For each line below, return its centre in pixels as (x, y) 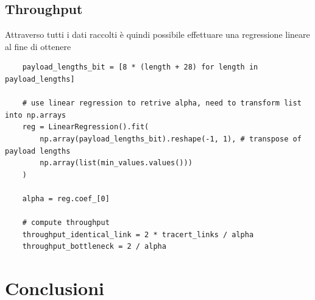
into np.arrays (36, 115)
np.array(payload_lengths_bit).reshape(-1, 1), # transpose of (171, 139)
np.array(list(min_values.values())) (116, 163)
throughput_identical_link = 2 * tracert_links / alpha (138, 234)
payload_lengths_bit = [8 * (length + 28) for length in (140, 67)
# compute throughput (66, 223)
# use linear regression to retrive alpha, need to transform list (162, 103)
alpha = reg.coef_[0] (66, 198)
